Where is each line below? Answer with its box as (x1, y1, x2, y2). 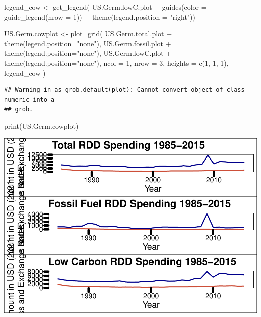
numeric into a (4, 96, 55, 103)
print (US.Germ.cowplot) (4, 120, 79, 131)
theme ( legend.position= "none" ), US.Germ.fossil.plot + (4, 38, 171, 48)
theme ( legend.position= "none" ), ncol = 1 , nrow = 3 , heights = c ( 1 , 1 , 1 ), (4, 57, 229, 68)
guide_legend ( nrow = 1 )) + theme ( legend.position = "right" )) (4, 11, 195, 22)
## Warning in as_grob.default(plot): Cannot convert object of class (4, 86, 245, 94)
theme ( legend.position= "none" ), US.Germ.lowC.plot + (4, 48, 172, 58)
